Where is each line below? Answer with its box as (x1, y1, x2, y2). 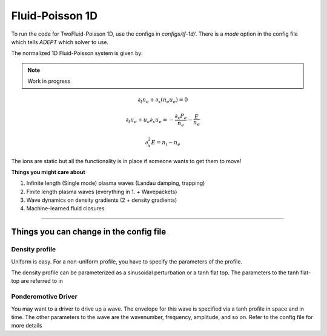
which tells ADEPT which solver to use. (11, 38, 109, 45)
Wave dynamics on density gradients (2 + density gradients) (26, 196, 177, 204)
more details (11, 322, 42, 329)
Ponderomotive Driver (11, 292, 78, 301)
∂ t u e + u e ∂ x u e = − (125, 117, 174, 124)
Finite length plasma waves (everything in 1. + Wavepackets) (26, 188, 177, 195)
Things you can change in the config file (11, 227, 167, 237)
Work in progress (27, 77, 71, 85)
